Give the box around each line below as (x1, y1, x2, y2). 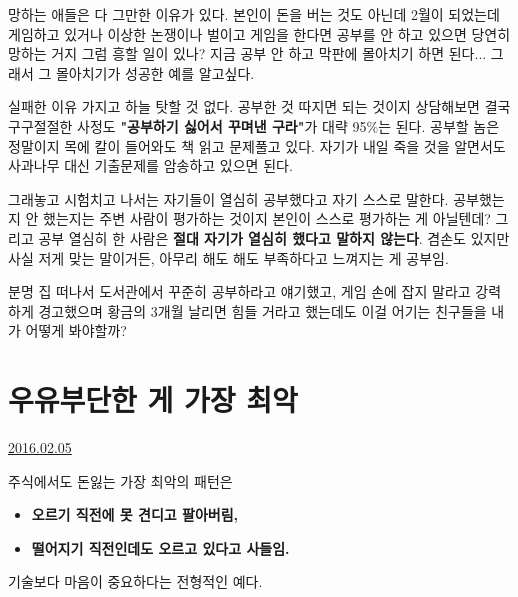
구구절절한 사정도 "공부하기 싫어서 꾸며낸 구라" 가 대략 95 (8, 115, 367, 136)
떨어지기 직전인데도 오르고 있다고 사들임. (31, 537, 290, 558)
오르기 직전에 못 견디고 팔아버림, (31, 504, 239, 525)
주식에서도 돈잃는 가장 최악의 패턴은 (8, 470, 233, 491)
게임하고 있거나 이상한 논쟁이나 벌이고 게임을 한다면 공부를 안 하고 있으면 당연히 (8, 23, 511, 44)
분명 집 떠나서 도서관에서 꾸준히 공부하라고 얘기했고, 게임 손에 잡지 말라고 (8, 281, 471, 302)
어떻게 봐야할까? (25, 320, 127, 341)
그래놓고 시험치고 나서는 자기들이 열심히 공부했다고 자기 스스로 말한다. (8, 188, 449, 209)
